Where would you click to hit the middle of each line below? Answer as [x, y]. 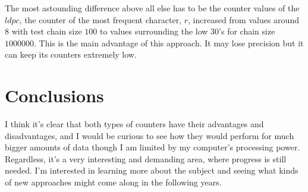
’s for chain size [247, 31]
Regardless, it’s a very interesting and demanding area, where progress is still [146, 158]
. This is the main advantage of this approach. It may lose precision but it [169, 43]
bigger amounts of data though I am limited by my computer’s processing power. [153, 147]
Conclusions [54, 95]
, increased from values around [243, 19]
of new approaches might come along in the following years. [113, 182]
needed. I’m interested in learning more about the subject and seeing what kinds [152, 170]
